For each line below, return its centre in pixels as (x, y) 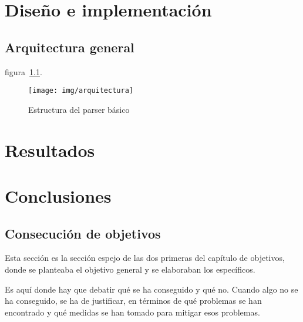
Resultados (50, 150)
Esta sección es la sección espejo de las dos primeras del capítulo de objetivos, (145, 258)
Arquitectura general (70, 47)
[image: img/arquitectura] (81, 91)
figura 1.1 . (23, 71)
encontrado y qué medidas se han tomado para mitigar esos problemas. (132, 312)
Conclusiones (58, 195)
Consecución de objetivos (83, 233)
